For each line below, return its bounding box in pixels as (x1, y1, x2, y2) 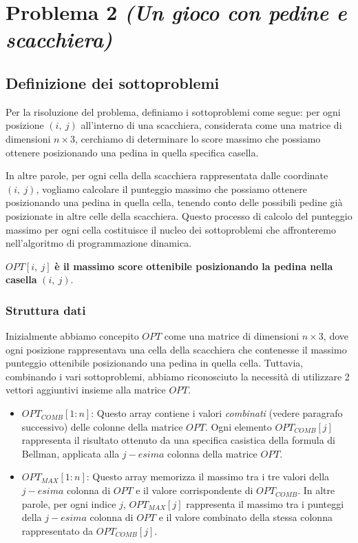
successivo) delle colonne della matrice (21, 419, 183, 433)
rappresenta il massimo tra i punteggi (186, 496, 344, 511)
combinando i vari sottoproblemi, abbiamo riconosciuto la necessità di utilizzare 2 (6, 369, 350, 383)
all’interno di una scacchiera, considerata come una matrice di (81, 118, 342, 132)
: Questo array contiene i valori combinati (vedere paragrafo (91, 406, 343, 420)
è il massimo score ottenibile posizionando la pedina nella (54, 258, 333, 273)
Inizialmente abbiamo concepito (6, 329, 139, 343)
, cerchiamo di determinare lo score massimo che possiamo (75, 131, 321, 145)
